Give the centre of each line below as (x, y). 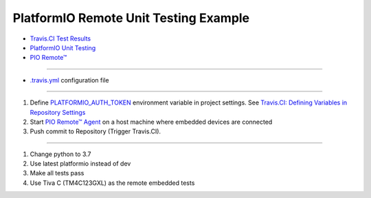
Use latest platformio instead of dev (80, 164)
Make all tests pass (57, 173)
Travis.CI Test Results (60, 38)
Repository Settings (58, 112)
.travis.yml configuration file (69, 80)
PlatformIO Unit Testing (63, 47)
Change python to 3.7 (61, 154)
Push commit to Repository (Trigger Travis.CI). (95, 131)
